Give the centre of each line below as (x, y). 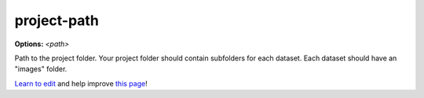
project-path (57, 20)
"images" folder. (41, 69)
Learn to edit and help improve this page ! (81, 83)
